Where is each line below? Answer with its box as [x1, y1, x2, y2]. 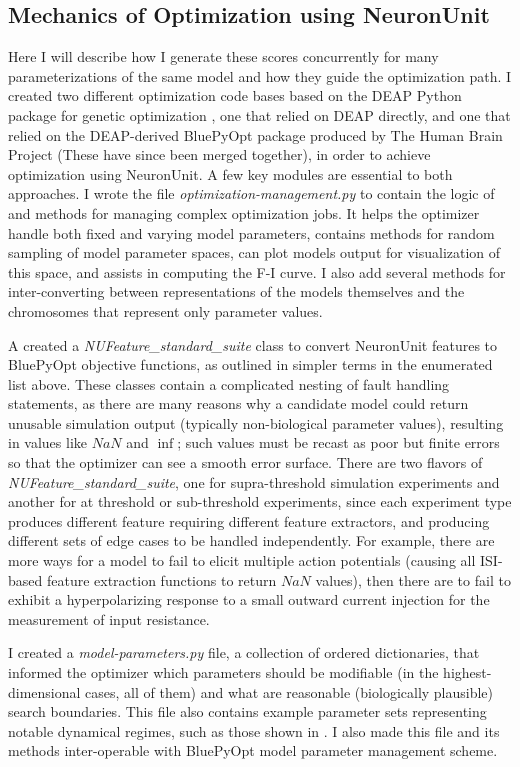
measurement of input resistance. [8, 608, 210, 629]
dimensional [8, 681, 81, 702]
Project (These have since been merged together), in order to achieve [8, 144, 431, 165]
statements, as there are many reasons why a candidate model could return [8, 393, 469, 414]
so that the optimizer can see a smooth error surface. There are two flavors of [8, 452, 483, 473]
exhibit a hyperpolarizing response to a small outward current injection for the [8, 589, 490, 610]
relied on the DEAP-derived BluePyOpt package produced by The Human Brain [8, 124, 503, 145]
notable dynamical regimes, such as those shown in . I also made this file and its [8, 720, 500, 741]
